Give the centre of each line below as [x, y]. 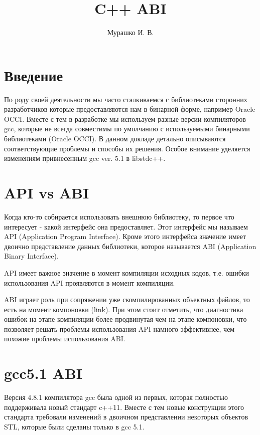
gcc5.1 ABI [43, 373]
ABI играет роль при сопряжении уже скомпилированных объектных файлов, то [127, 299]
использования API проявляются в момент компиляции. [90, 282]
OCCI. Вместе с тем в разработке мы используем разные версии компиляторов [125, 119]
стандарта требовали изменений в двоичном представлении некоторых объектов [126, 417]
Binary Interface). [31, 256]
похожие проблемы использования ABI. [65, 339]
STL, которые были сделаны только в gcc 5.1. [74, 426]
